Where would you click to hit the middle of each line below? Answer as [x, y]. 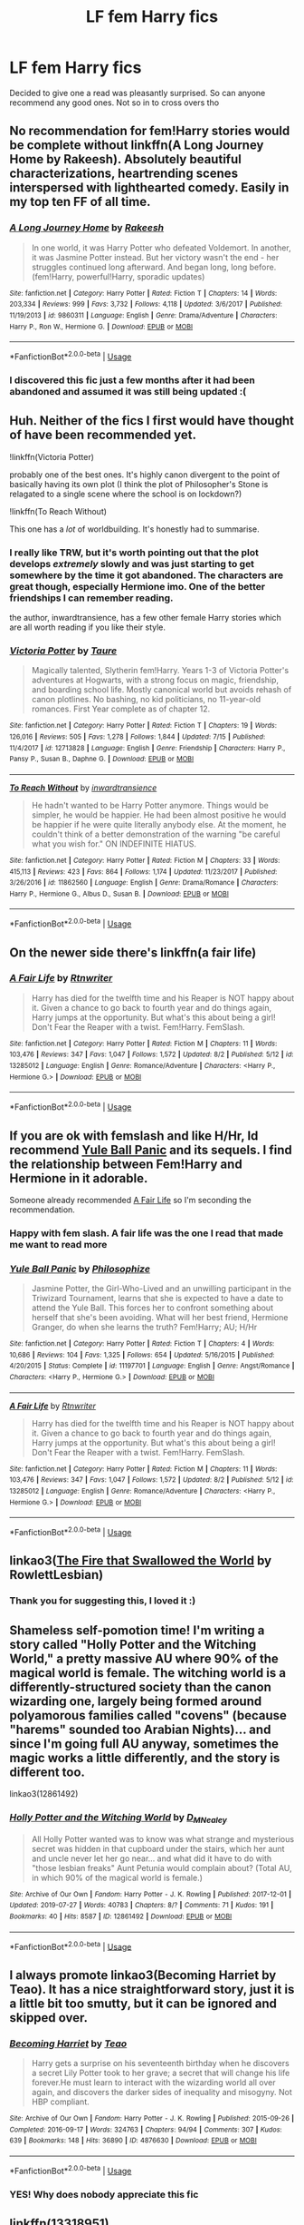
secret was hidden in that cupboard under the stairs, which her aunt [158, 1848]
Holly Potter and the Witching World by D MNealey [119, 1818]
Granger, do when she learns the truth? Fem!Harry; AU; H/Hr [144, 1328]
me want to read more [58, 1244]
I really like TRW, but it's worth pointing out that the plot [134, 553]
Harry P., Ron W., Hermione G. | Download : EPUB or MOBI [101, 327]
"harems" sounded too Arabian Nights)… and [140, 1729]
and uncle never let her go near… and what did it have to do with [152, 1858]
